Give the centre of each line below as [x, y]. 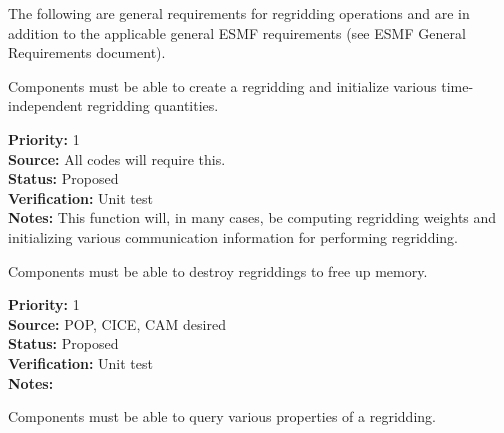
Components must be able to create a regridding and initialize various [222, 85]
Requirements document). [87, 52]
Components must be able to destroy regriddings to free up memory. [218, 270]
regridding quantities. [153, 105]
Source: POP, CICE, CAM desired [117, 323]
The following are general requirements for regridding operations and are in [239, 13]
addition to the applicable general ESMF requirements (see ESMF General [237, 32]
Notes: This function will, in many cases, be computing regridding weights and [252, 217]
